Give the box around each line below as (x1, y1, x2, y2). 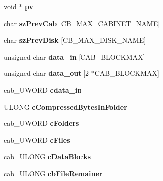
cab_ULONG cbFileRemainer (4, 168, 103, 178)
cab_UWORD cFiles (4, 134, 70, 145)
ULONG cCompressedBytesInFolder (4, 101, 127, 112)
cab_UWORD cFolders (4, 118, 79, 128)
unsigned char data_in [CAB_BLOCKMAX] (4, 51, 145, 61)
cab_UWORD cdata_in (4, 84, 82, 95)
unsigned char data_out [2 (4, 68, 89, 78)
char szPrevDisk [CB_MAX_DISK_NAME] (4, 35, 146, 45)
